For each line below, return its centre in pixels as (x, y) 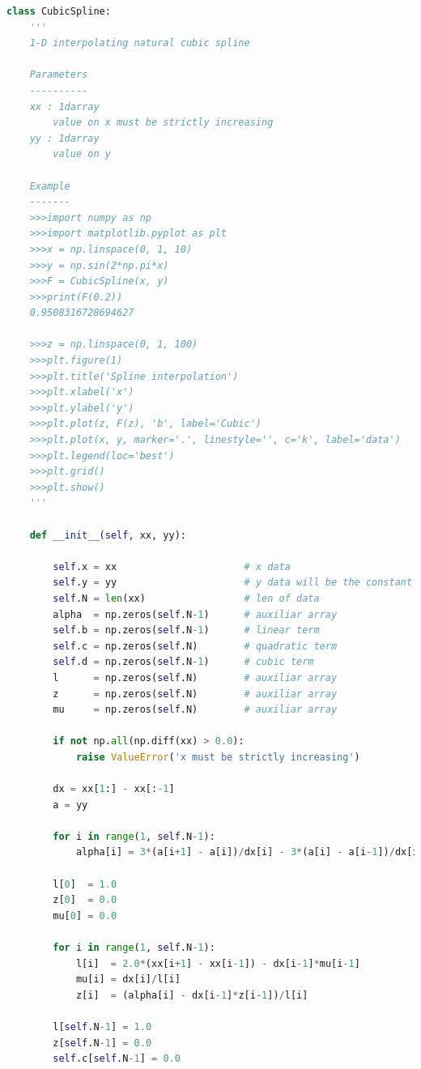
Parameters (59, 75)
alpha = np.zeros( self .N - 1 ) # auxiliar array (195, 614)
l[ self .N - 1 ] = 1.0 (102, 1027)
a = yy (70, 805)
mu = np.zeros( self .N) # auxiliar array (195, 710)
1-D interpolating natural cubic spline (140, 43)
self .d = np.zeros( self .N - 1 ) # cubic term (183, 662)
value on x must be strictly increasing (163, 123)
